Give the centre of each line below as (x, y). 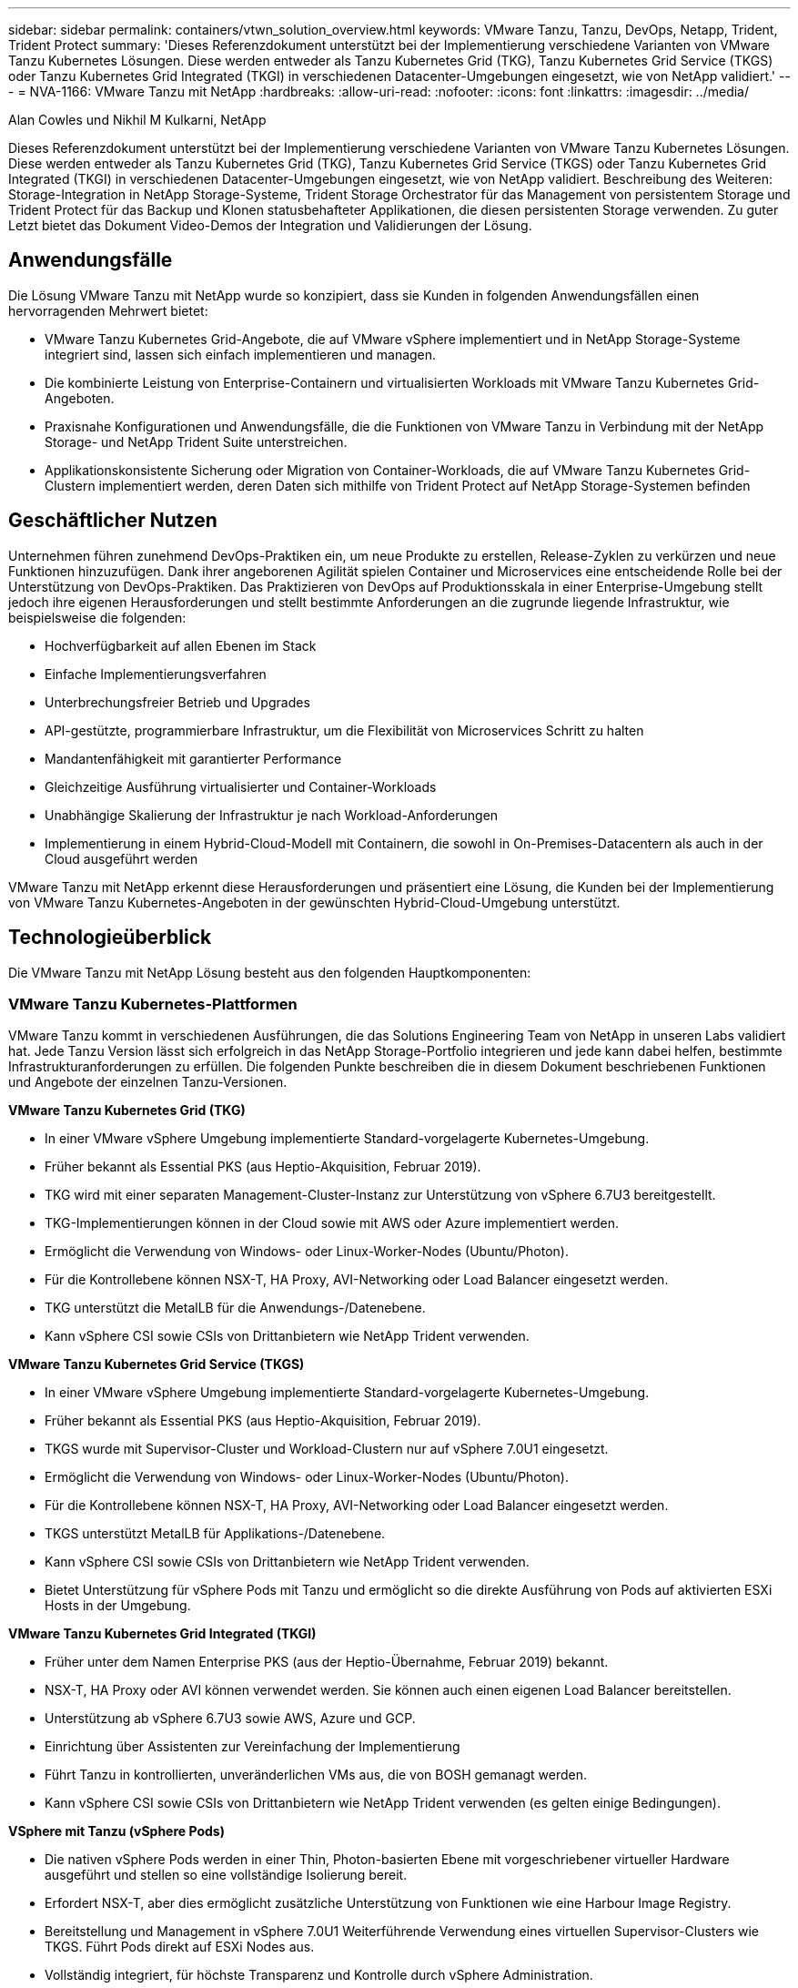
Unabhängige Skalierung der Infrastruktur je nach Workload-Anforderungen (272, 815)
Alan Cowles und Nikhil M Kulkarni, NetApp (137, 120)
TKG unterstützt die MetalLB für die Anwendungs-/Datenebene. (235, 1308)
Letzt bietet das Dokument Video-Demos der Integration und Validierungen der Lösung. (270, 225)
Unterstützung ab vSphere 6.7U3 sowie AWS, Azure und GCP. (230, 1719)
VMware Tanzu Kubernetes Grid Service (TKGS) (157, 1364)
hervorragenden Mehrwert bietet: (108, 310)
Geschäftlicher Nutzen (113, 521)
